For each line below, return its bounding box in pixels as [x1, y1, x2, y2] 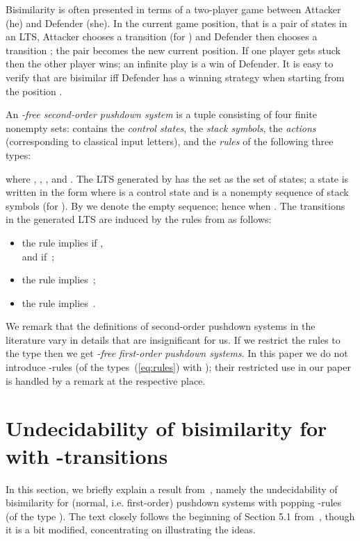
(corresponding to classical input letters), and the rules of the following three [6, 134, 334, 149]
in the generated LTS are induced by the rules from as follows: [6, 212, 272, 226]
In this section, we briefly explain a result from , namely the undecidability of [6, 481, 338, 496]
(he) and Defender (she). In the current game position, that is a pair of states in [6, 15, 347, 30]
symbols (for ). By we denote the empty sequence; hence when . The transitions [6, 198, 345, 213]
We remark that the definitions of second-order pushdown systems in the [6, 319, 316, 333]
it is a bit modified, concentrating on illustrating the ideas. [6, 522, 256, 537]
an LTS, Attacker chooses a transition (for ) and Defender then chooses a [6, 29, 318, 44]
